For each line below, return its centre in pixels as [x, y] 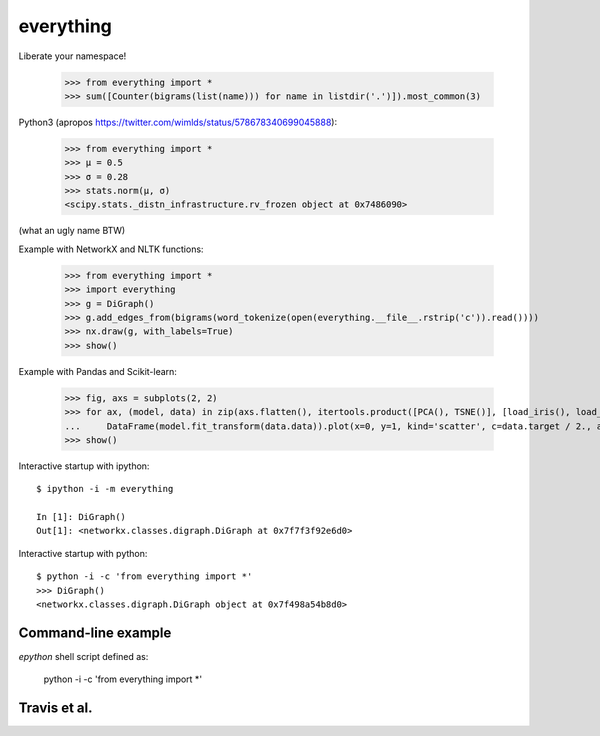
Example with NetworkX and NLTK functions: [111, 249]
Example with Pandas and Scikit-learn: [97, 371]
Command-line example [95, 632]
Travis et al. [56, 708]
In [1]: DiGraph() [81, 517]
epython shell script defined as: [83, 656]
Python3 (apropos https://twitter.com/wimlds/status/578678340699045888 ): [178, 122]
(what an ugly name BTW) [72, 231]
